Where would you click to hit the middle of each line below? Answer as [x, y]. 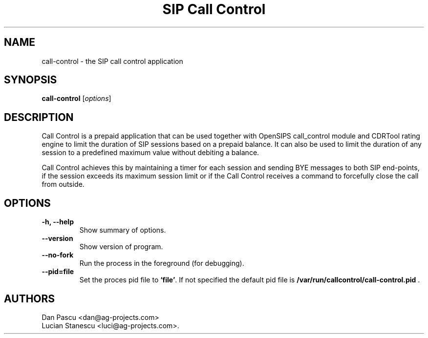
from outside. [63, 184]
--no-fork [58, 255]
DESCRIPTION [39, 117]
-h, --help [58, 222]
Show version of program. [121, 247]
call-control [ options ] [76, 99]
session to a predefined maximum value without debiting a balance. [150, 153]
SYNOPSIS [31, 80]
